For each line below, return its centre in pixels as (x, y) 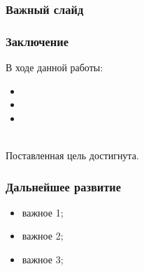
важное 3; (43, 259)
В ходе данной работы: (55, 67)
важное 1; (43, 212)
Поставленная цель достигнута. (72, 155)
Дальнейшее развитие (63, 186)
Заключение (37, 41)
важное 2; (43, 236)
